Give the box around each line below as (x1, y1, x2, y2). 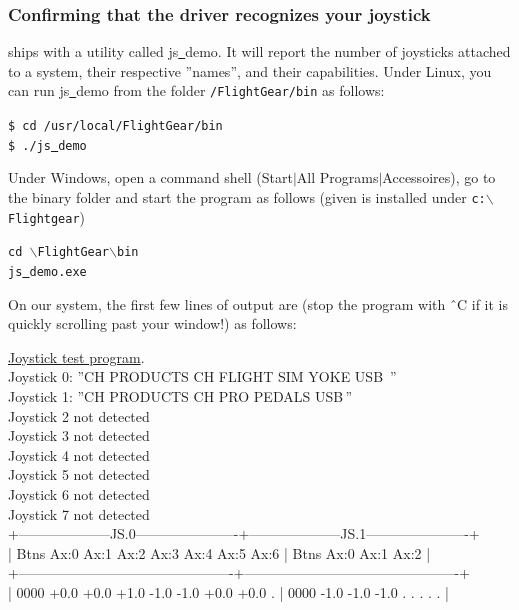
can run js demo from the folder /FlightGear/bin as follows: (8, 80, 385, 101)
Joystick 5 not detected (8, 464, 150, 485)
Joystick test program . (8, 346, 145, 367)
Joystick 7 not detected (8, 503, 150, 524)
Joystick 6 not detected (8, 483, 150, 504)
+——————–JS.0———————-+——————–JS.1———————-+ (8, 523, 480, 544)
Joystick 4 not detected (8, 444, 150, 465)
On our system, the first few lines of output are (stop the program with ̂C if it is (8, 293, 508, 314)
